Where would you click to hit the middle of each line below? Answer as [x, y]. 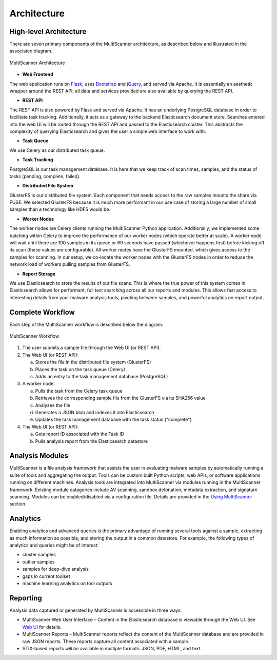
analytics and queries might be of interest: [54, 545]
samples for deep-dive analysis [56, 569]
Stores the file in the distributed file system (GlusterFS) [93, 362]
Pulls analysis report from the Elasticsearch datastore [92, 441]
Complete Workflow [42, 312]
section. [18, 504]
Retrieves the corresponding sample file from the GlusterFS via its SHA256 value [121, 398]
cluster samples [39, 555]
